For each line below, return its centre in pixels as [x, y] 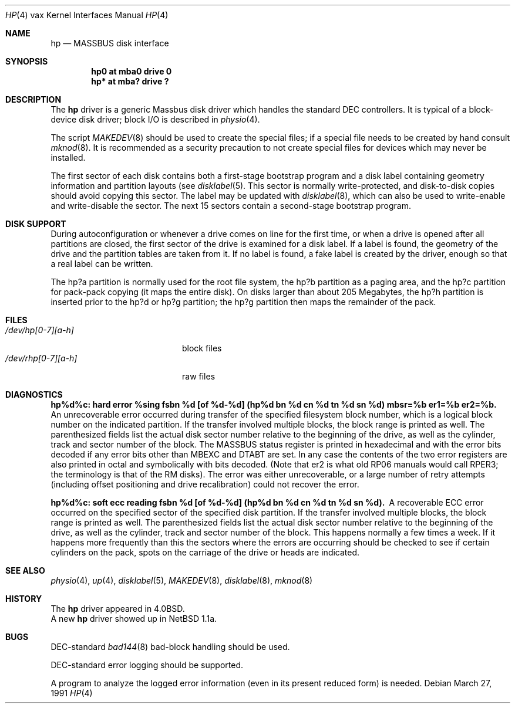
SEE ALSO [25, 570]
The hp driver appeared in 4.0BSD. [118, 609]
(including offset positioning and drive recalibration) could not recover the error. [205, 484]
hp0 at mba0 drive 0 [132, 71]
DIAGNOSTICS [34, 394]
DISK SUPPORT [36, 224]
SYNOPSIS [27, 61]
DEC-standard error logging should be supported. [147, 665]
